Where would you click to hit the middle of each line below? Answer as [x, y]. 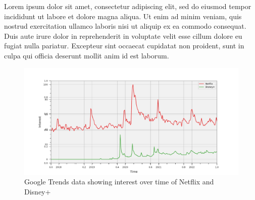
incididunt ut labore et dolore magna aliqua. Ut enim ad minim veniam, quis [123, 16]
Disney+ [38, 191]
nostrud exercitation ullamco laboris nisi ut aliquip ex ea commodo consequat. [125, 26]
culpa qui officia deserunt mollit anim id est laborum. [87, 55]
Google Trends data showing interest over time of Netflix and [119, 182]
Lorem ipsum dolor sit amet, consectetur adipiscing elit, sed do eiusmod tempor [128, 6]
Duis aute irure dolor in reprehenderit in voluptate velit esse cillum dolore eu [123, 36]
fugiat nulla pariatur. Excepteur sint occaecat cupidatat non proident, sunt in [124, 46]
